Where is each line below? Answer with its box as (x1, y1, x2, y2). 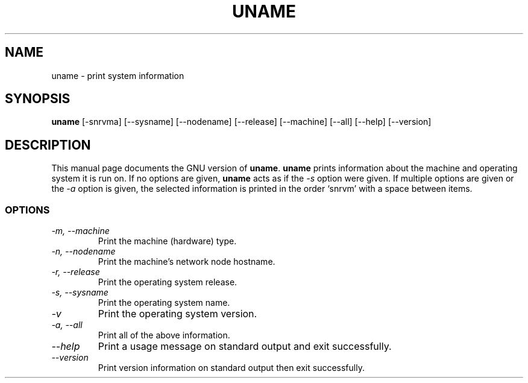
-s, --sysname (51, 287, 108, 298)
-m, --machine (51, 226, 110, 236)
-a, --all (51, 320, 83, 331)
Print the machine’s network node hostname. (98, 256, 275, 267)
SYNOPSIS (5, 91, 71, 107)
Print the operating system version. (98, 308, 257, 320)
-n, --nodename (51, 246, 116, 257)
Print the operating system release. (98, 277, 237, 288)
